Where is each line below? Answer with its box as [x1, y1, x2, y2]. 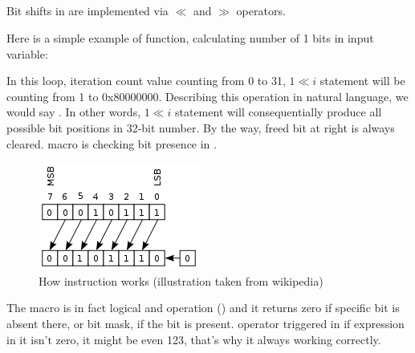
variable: [6, 45, 48, 62]
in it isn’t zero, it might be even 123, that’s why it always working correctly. [6, 331, 381, 347]
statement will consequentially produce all [174, 103, 382, 120]
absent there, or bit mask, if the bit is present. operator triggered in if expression [6, 314, 405, 331]
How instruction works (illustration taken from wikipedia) [39, 272, 323, 289]
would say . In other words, [6, 103, 141, 120]
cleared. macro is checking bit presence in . [6, 135, 217, 152]
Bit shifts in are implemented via [6, 2, 169, 19]
